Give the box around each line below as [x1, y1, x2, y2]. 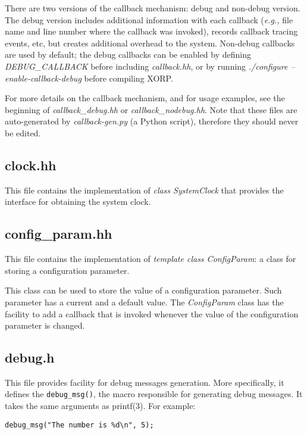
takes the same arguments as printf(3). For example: [5, 399, 196, 412]
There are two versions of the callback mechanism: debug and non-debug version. [5, 2, 300, 14]
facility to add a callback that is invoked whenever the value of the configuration [5, 307, 299, 320]
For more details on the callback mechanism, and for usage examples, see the [5, 92, 285, 104]
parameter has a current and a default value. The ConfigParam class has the [5, 295, 284, 308]
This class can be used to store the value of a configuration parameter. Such [5, 284, 282, 296]
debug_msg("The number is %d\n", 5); [5, 420, 154, 429]
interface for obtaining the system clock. [5, 195, 151, 208]
